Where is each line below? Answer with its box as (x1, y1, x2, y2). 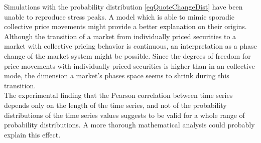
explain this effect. (4, 129, 61, 139)
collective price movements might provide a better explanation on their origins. (4, 21, 247, 32)
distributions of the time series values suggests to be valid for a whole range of (4, 109, 245, 120)
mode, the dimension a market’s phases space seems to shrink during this (4, 70, 229, 81)
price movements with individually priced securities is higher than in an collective (4, 60, 255, 71)
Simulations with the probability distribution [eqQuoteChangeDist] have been (4, 2, 243, 12)
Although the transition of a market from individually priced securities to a (4, 31, 236, 41)
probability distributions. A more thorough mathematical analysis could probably (4, 119, 255, 130)
